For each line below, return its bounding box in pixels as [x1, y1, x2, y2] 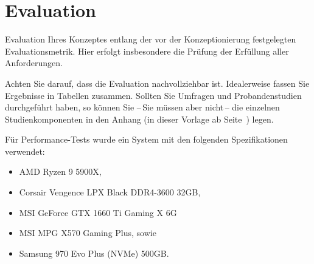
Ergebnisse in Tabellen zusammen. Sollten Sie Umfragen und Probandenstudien [5, 89, 302, 101]
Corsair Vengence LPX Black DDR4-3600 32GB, [19, 186, 201, 198]
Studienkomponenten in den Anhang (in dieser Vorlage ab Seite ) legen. [5, 112, 274, 125]
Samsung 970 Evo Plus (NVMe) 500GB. [19, 246, 169, 259]
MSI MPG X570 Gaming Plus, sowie [19, 226, 156, 239]
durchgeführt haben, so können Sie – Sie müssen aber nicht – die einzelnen [5, 101, 280, 113]
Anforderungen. [5, 56, 63, 69]
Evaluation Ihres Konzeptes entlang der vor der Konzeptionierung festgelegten [5, 33, 296, 46]
